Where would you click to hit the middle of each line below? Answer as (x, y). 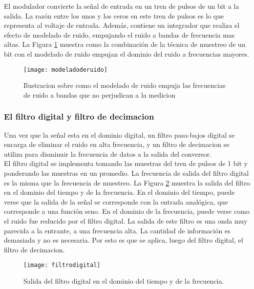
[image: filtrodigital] (62, 265)
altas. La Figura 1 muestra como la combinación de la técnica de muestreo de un (125, 44)
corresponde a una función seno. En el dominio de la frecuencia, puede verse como (127, 211)
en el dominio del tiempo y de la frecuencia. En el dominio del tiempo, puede (119, 192)
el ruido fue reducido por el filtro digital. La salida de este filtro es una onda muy (126, 220)
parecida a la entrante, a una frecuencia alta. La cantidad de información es (117, 230)
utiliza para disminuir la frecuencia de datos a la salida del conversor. (108, 154)
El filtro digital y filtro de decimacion (79, 116)
